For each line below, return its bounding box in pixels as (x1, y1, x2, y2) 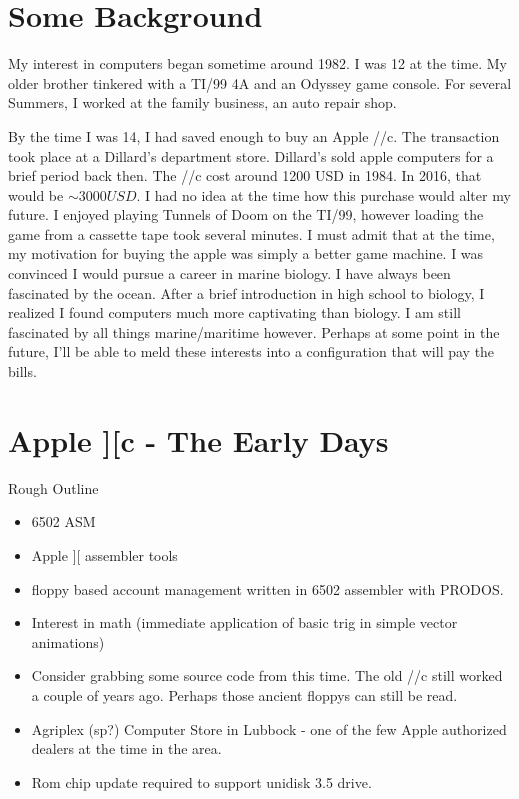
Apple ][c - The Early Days (8, 419, 389, 460)
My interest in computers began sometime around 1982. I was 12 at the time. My (8, 53, 507, 74)
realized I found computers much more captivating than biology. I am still (8, 302, 461, 323)
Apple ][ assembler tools (31, 544, 178, 565)
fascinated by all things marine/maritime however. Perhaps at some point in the (8, 321, 500, 342)
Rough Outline (8, 477, 99, 498)
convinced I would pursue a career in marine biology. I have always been (8, 263, 451, 284)
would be (8, 184, 64, 205)
